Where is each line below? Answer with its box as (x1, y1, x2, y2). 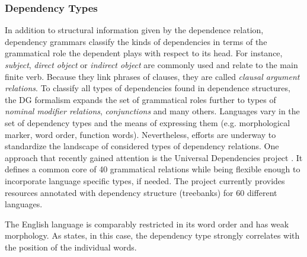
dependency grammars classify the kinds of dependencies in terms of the (5, 35, 267, 47)
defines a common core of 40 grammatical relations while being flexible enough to (5, 163, 300, 175)
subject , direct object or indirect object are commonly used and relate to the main (5, 59, 298, 70)
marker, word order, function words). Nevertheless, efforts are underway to (5, 128, 276, 140)
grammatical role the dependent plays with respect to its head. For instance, (5, 47, 283, 59)
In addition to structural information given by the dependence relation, (5, 24, 264, 36)
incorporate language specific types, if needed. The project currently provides (5, 174, 285, 187)
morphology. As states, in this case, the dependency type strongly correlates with (5, 229, 300, 242)
